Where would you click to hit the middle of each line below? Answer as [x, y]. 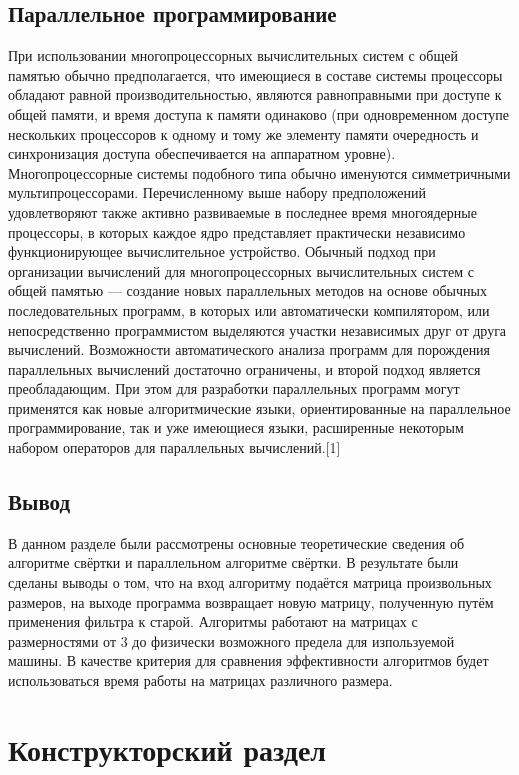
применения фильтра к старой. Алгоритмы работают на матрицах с [213, 621]
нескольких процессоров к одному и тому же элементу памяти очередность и [243, 133]
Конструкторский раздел [167, 748]
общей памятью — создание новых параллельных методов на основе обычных [247, 290]
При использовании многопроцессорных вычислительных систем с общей [233, 55]
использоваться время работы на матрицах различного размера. [200, 680]
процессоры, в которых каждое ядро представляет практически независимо [237, 231]
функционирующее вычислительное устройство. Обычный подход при [222, 251]
